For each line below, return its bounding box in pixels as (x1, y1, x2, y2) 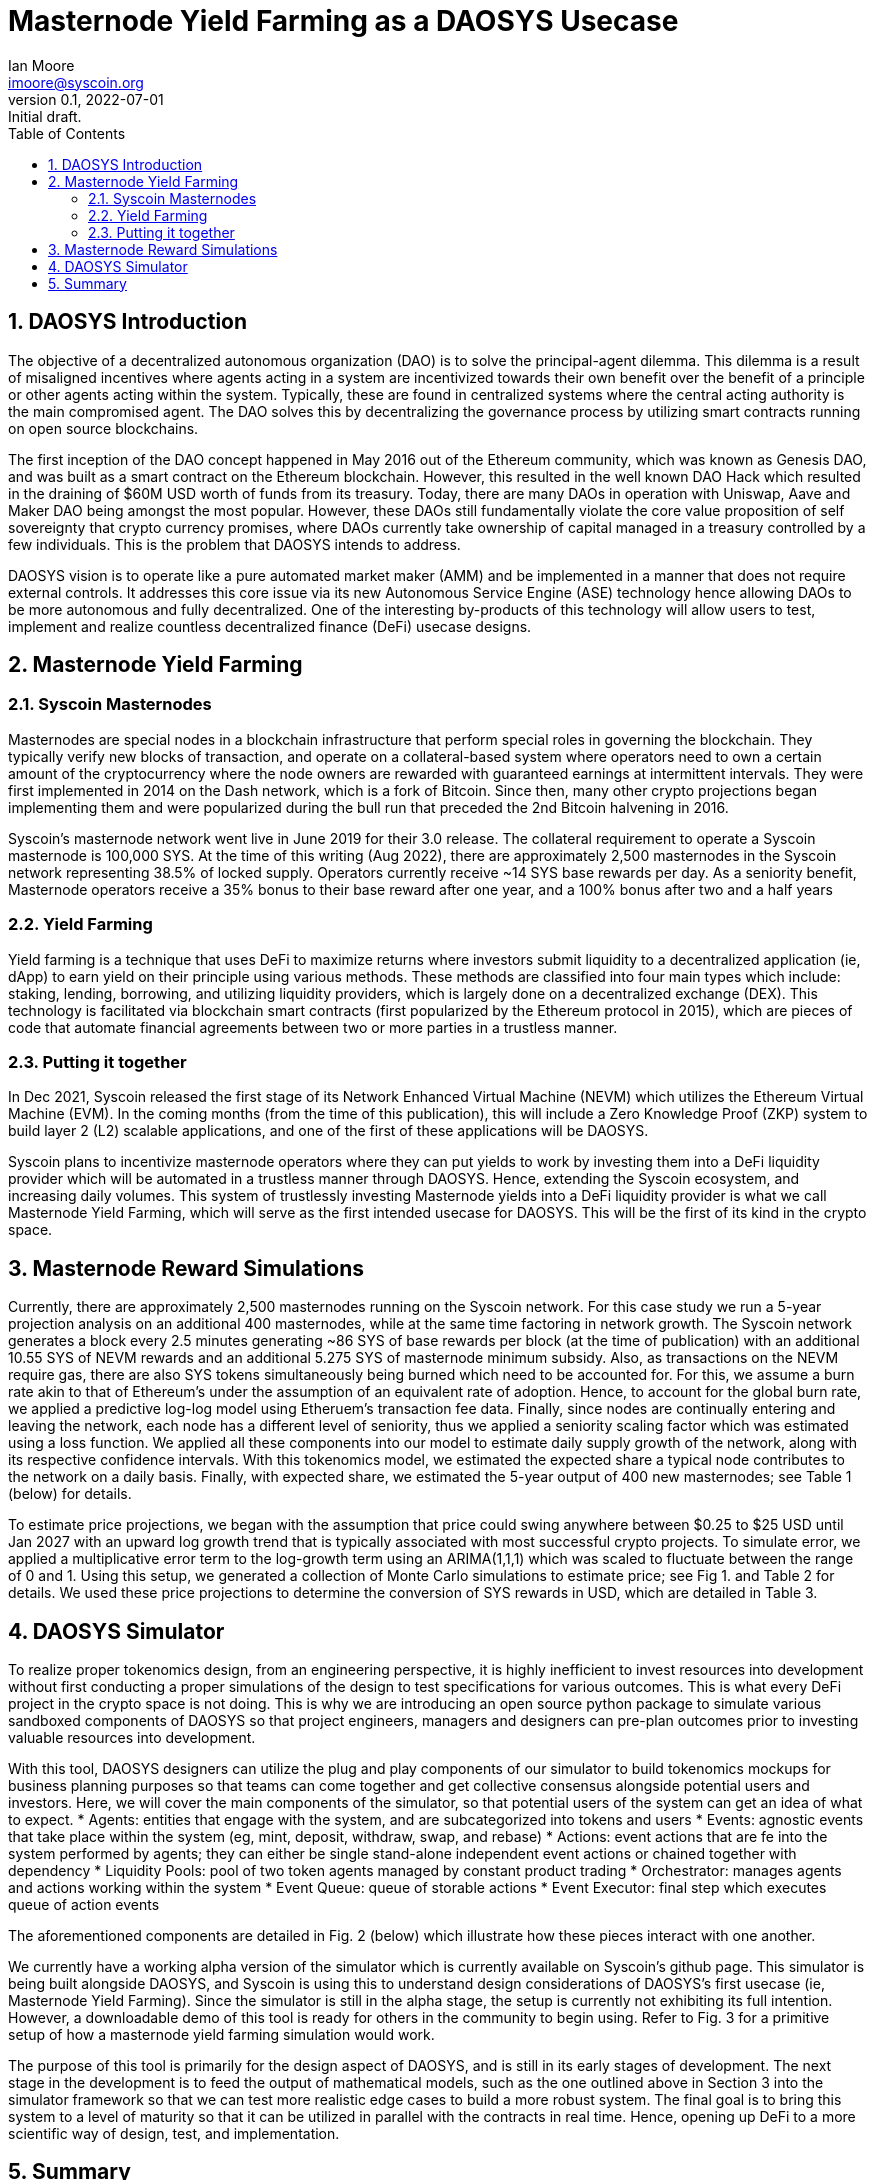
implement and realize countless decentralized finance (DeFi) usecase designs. (8, 617, 532, 635)
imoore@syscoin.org (8, 73, 144, 91)
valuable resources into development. (8, 1729, 256, 1746)
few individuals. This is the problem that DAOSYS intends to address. (8, 535, 461, 553)
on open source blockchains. (8, 419, 199, 437)
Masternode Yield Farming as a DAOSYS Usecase (8, 4, 679, 38)
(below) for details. (8, 1485, 132, 1503)
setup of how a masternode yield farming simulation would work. (8, 2026, 435, 2043)
